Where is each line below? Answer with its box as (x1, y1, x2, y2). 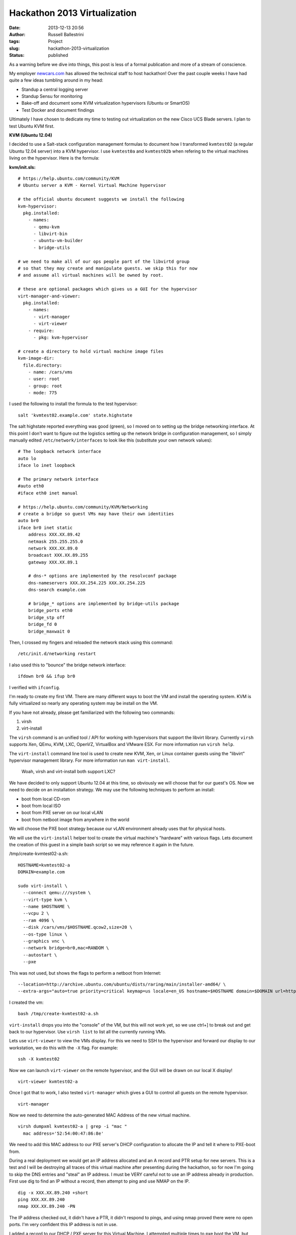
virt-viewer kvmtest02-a (18, 1078, 78, 1084)
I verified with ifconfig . (9, 684, 60, 690)
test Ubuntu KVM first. (9, 123, 55, 129)
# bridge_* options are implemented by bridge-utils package (28, 601, 180, 607)
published (48, 52, 69, 58)
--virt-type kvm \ (23, 897, 68, 903)
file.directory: (23, 362, 63, 368)
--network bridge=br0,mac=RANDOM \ (23, 945, 110, 951)
